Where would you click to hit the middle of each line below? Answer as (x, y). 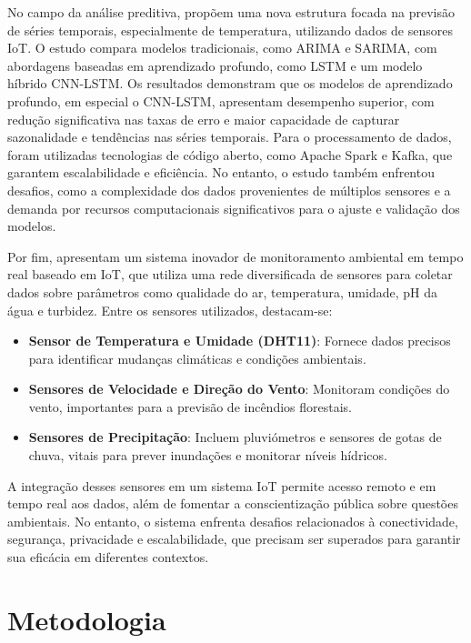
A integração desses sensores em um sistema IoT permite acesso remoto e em (222, 485)
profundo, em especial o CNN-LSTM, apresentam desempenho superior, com (221, 100)
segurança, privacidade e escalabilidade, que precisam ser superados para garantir (234, 539)
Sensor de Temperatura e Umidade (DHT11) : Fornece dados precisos (240, 341)
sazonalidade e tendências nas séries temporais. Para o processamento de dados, (230, 137)
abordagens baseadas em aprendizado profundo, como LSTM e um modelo (215, 65)
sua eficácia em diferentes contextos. (108, 557)
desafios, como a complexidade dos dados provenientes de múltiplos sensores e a (229, 190)
